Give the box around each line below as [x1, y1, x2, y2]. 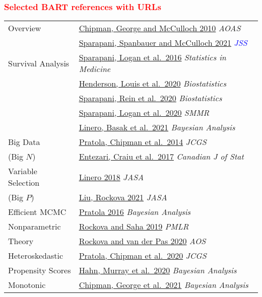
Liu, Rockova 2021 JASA [79, 191, 167, 203]
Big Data [8, 136, 40, 148]
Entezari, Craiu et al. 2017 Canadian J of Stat [79, 151, 244, 163]
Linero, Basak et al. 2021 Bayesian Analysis [79, 121, 235, 133]
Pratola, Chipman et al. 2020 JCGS [79, 250, 207, 262]
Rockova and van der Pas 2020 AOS [79, 235, 206, 247]
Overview [8, 22, 41, 34]
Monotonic [8, 279, 46, 291]
